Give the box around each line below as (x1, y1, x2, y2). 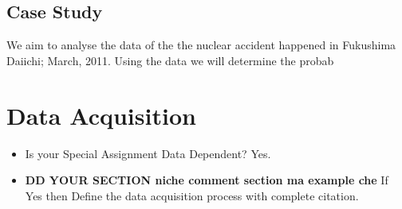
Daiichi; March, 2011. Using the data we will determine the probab (6, 52, 334, 68)
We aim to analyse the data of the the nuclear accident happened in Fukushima (6, 37, 396, 53)
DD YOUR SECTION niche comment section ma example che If (25, 172, 388, 188)
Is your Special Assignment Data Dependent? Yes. (25, 145, 271, 161)
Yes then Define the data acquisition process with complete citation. (25, 187, 359, 203)
